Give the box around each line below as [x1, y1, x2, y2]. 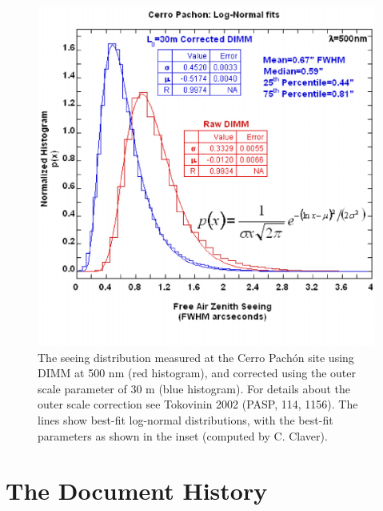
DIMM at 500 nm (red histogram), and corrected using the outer [38, 364, 356, 381]
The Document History [6, 474, 268, 507]
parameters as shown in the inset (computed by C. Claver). [38, 427, 328, 444]
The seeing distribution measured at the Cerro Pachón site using [38, 348, 354, 365]
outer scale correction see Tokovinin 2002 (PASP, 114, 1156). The [38, 396, 358, 412]
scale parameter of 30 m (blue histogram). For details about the [38, 380, 351, 396]
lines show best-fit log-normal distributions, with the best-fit [38, 411, 333, 428]
